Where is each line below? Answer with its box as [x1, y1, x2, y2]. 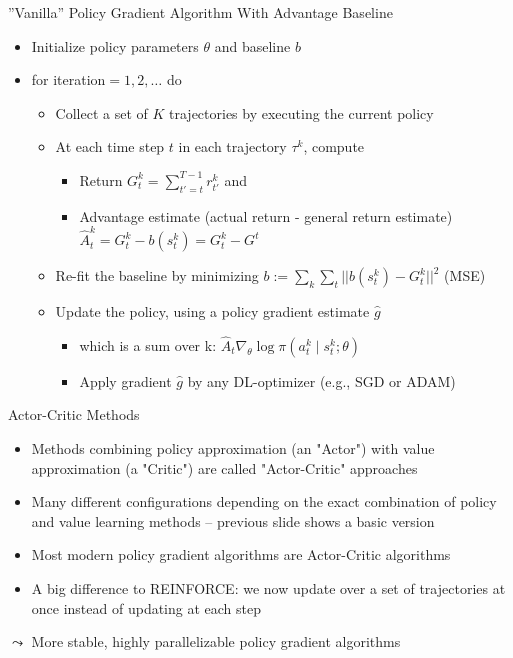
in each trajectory [178, 136, 287, 157]
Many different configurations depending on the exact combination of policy [31, 491, 497, 512]
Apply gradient [79, 370, 172, 391]
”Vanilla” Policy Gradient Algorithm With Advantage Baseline [8, 2, 393, 22]
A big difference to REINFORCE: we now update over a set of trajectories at [31, 578, 506, 599]
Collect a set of [55, 102, 148, 123]
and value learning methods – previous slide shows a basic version [31, 510, 435, 531]
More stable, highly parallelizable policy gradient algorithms [31, 631, 401, 652]
